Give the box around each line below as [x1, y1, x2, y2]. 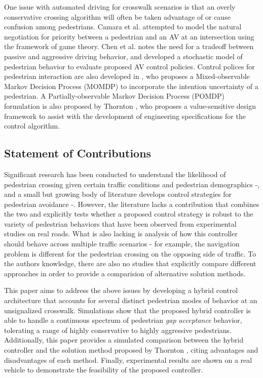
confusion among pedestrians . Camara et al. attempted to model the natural [4, 21, 242, 32]
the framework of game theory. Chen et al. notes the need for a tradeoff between [4, 41, 254, 52]
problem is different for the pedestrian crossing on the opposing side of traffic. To [4, 248, 256, 259]
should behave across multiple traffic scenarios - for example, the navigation [4, 238, 240, 249]
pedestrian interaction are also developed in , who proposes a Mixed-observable [4, 71, 250, 81]
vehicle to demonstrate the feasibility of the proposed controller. [4, 364, 203, 375]
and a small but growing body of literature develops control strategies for [4, 189, 232, 199]
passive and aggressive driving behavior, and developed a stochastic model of [4, 51, 243, 61]
